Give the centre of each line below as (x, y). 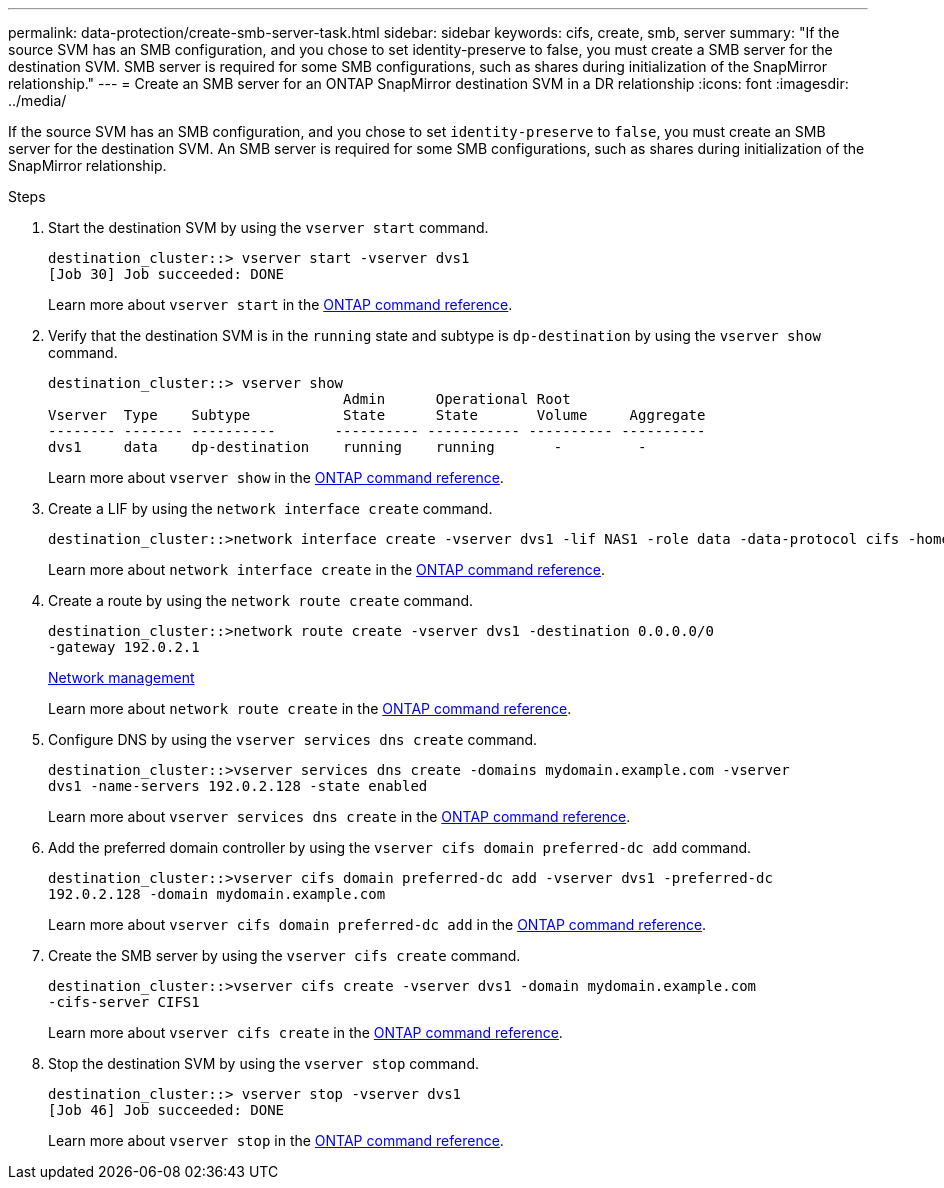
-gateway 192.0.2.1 (124, 647)
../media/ (37, 100)
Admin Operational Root (457, 399)
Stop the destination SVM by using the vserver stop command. (263, 1063)
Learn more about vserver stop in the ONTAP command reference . (276, 1140)
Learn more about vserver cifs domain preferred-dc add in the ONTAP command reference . (377, 924)
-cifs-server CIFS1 (124, 1002)
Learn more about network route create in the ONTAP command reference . (310, 708)
